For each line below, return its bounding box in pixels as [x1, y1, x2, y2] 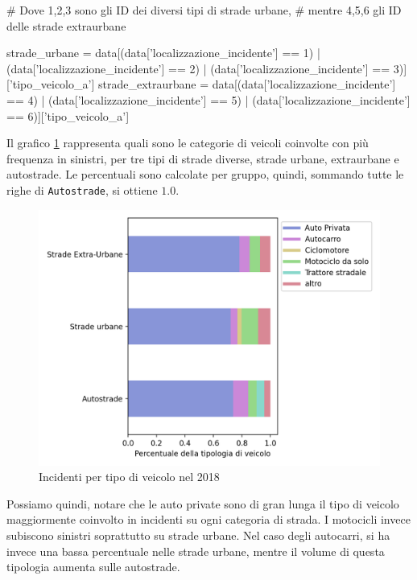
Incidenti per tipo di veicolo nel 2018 [39, 468, 220, 485]
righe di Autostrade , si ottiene [6, 181, 158, 198]
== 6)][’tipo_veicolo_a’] [6, 107, 130, 124]
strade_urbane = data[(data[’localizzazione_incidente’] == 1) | [6, 44, 320, 61]
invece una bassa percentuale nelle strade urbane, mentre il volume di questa [6, 542, 385, 559]
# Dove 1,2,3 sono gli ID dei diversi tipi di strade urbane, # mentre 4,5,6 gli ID [6, 2, 402, 18]
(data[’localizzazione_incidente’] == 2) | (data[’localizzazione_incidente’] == [6, 60, 390, 76]
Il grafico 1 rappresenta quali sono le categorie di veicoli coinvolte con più [6, 134, 369, 151]
